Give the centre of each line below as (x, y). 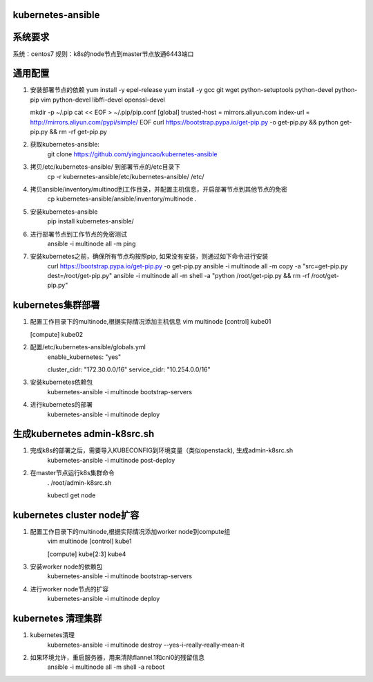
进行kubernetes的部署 (61, 405)
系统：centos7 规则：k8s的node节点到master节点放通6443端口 (103, 54)
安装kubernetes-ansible (64, 212)
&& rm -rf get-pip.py (78, 132)
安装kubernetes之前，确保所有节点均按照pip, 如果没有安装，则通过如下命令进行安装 (149, 257)
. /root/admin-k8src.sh (79, 482)
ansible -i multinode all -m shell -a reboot (106, 667)
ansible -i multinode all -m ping (92, 243)
